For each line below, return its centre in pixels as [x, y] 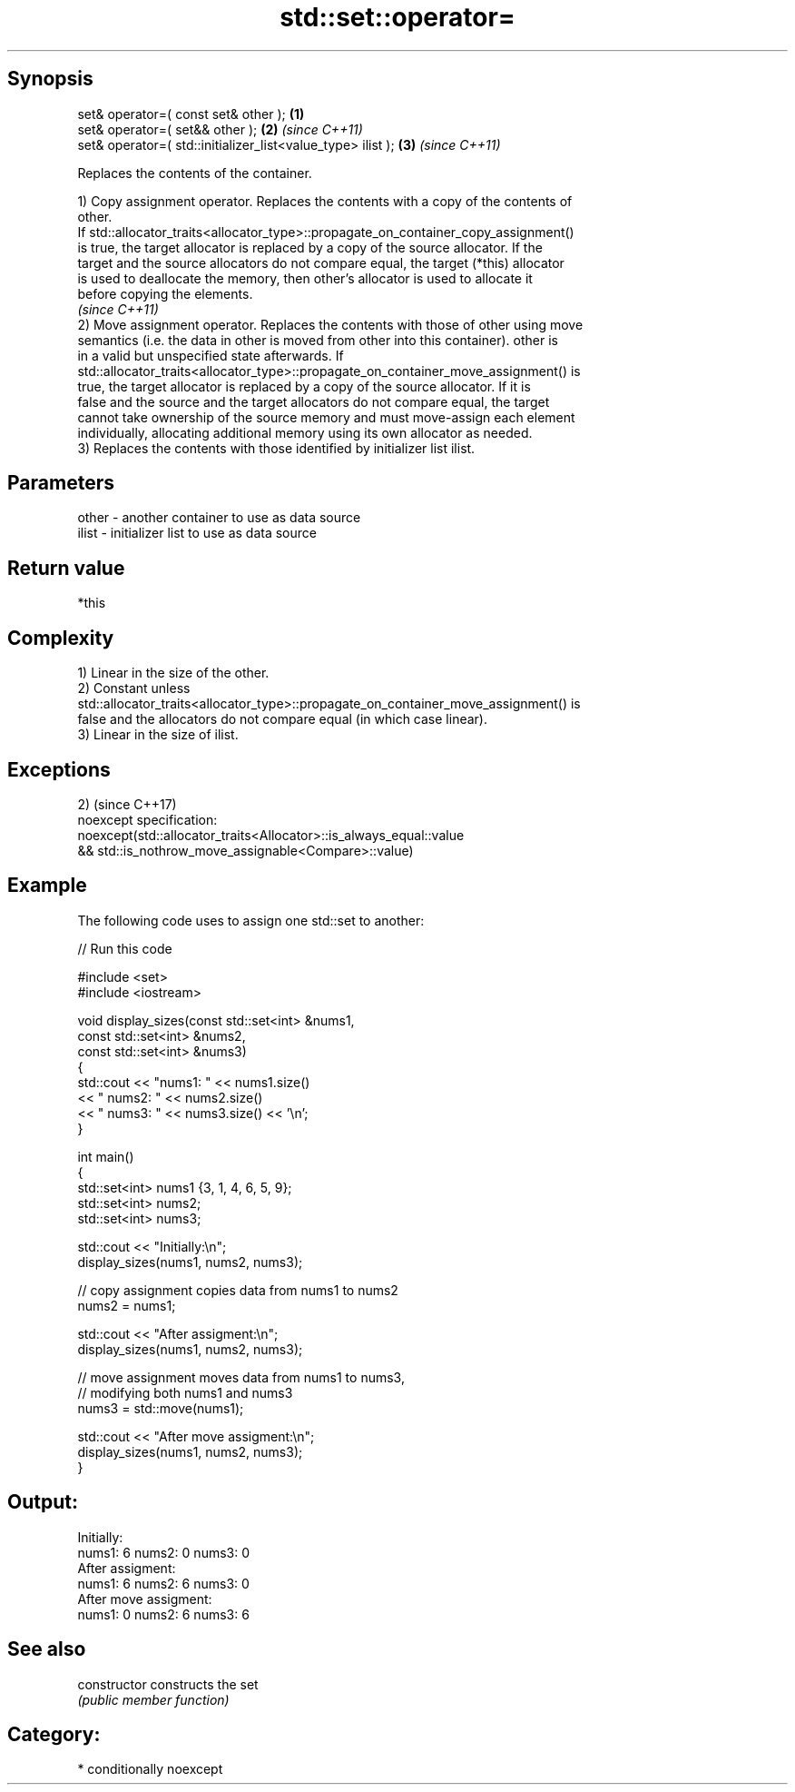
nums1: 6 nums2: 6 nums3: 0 [163, 1583]
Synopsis [50, 79]
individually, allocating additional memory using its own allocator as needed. [305, 432]
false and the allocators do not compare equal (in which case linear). [282, 719]
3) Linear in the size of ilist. [158, 735]
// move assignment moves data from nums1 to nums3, [241, 1377]
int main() [106, 1156]
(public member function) [153, 1699]
